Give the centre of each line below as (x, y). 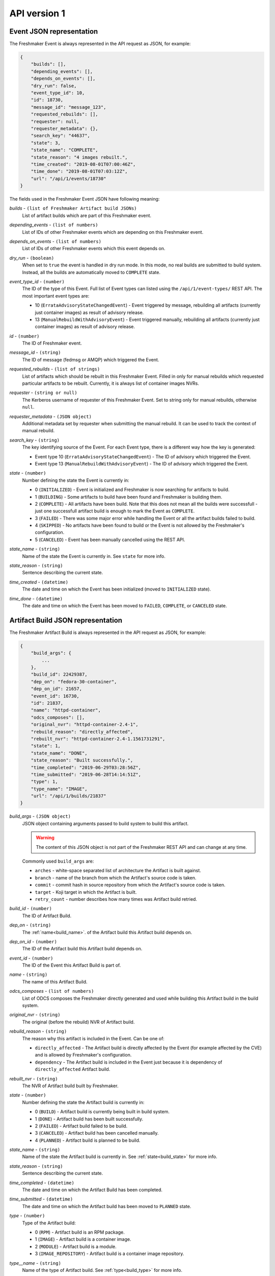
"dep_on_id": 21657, (57, 689)
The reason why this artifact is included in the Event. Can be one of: (93, 1038)
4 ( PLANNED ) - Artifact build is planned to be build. (88, 1140)
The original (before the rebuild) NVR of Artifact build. (78, 1022)
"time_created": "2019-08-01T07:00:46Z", (83, 164)
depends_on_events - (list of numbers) (56, 241)
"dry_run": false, (54, 86)
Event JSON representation (54, 31)
